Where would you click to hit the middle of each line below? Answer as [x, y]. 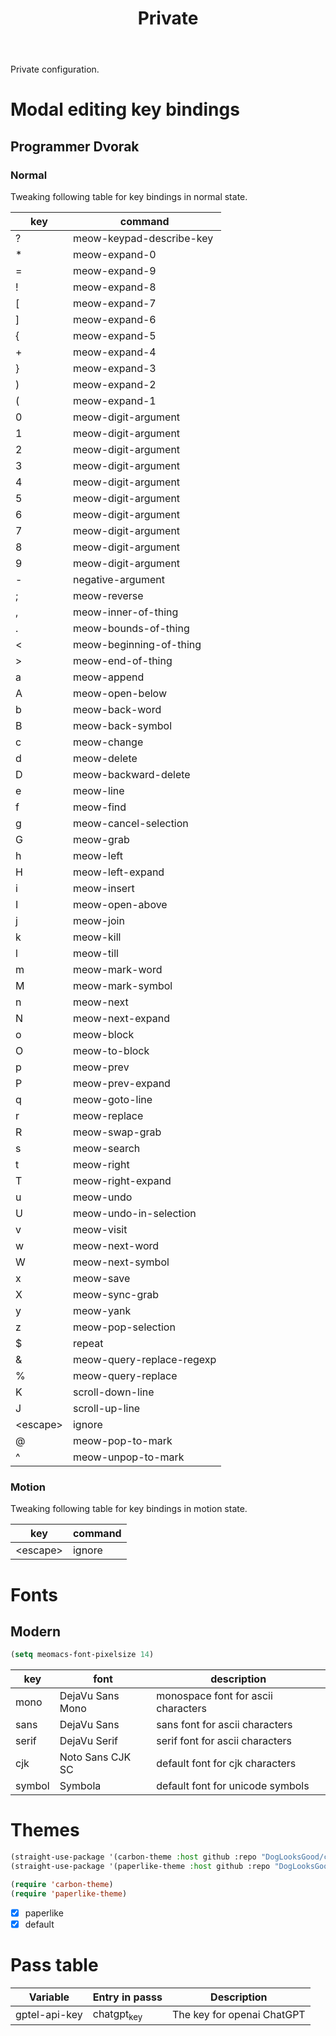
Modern [35, 1631]
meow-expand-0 [114, 255]
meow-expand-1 [114, 401]
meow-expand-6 [114, 320]
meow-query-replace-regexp [144, 1360]
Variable [49, 1997]
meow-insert [103, 889]
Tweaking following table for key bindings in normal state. [129, 197]
